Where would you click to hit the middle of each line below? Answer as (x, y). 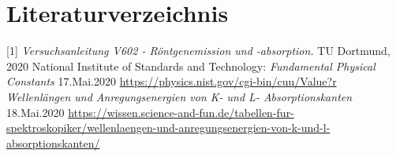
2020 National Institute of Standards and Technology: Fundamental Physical (191, 66)
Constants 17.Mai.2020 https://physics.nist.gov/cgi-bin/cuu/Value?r (172, 81)
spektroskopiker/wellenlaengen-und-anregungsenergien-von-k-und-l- (168, 128)
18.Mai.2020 (35, 112)
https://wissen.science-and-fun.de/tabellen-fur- (181, 112)
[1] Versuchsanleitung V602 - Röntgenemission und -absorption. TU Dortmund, (198, 51)
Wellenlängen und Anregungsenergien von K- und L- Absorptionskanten (179, 96)
